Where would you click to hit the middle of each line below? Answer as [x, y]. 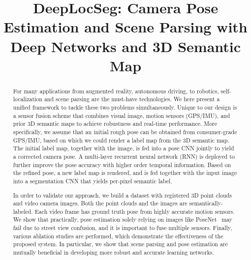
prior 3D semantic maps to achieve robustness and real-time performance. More [115, 124]
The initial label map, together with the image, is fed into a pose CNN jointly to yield [124, 148]
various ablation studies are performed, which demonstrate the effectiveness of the [118, 236]
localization [28, 99]
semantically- [206, 203]
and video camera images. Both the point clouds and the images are [100, 203]
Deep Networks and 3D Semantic [125, 46]
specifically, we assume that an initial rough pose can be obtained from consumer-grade [125, 132]
